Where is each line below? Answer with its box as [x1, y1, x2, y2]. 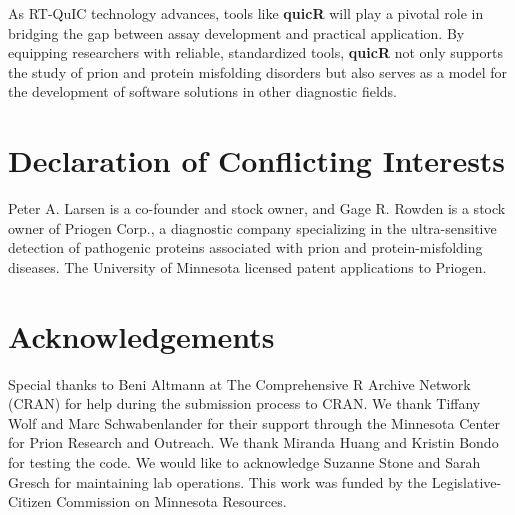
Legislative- [431, 471, 502, 492]
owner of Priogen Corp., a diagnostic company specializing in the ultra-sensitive [8, 217, 497, 238]
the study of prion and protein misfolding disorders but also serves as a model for [8, 61, 508, 82]
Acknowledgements [8, 315, 275, 356]
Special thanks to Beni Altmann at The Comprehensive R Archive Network [8, 373, 471, 394]
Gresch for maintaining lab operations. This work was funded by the [8, 471, 428, 492]
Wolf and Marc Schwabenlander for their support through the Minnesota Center [8, 412, 501, 433]
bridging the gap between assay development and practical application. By [8, 22, 465, 43]
